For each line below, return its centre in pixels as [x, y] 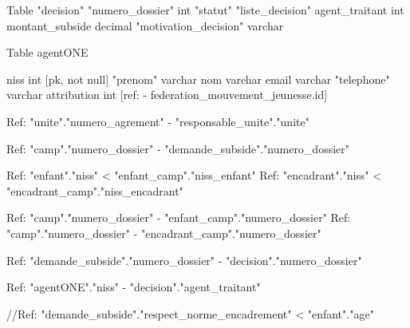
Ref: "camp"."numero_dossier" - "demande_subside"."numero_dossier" [178, 148]
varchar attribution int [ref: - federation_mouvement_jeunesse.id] [167, 95]
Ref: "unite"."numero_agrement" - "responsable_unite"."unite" [158, 121]
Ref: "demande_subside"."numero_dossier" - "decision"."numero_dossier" [184, 260]
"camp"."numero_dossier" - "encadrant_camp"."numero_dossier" [164, 233]
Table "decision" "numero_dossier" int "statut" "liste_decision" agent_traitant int [205, 10]
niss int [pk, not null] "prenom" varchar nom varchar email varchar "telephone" [198, 79]
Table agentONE [47, 52]
